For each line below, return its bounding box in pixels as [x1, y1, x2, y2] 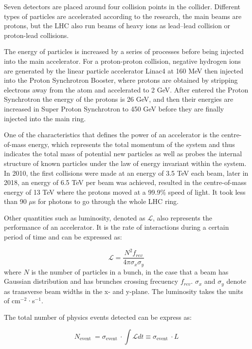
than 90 [4, 196, 27, 206]
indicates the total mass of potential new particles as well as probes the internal [4, 148, 242, 159]
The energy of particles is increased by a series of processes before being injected [4, 46, 244, 56]
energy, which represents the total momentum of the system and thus [28, 139, 235, 149]
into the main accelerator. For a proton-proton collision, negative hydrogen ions [4, 55, 241, 66]
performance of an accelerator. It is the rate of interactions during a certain [4, 222, 229, 232]
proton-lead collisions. [4, 30, 69, 40]
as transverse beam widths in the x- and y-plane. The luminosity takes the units [4, 286, 243, 296]
